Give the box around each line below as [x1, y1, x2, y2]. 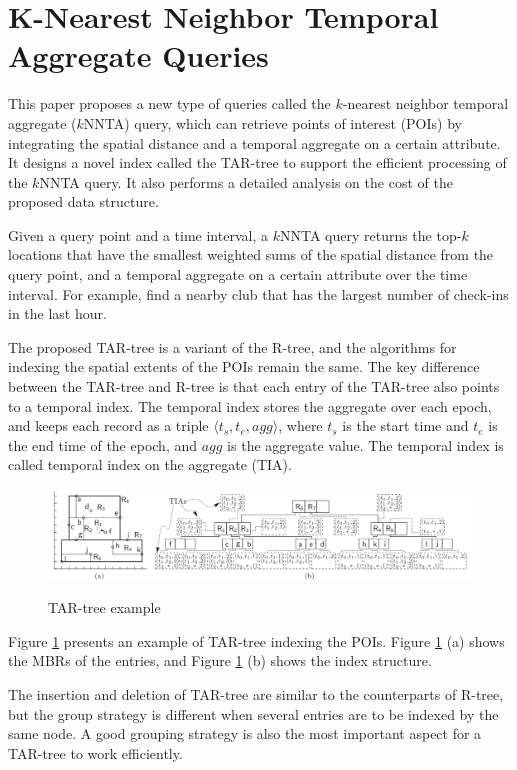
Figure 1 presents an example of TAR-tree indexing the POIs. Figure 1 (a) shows [8, 630, 505, 651]
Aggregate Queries [8, 35, 269, 76]
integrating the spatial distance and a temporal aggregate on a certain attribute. [8, 132, 501, 153]
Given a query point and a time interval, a [8, 224, 268, 245]
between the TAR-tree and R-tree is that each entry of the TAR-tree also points [8, 376, 500, 397]
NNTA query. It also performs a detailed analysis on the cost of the [39, 171, 453, 192]
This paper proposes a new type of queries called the [8, 93, 331, 114]
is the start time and [342, 415, 469, 436]
